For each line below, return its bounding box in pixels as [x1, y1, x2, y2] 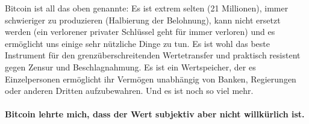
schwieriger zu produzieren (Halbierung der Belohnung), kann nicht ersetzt [5, 13, 281, 26]
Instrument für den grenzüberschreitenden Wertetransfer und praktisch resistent [5, 49, 301, 61]
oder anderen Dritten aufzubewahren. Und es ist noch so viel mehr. [5, 84, 254, 97]
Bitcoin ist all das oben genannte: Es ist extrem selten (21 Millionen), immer [5, 2, 289, 14]
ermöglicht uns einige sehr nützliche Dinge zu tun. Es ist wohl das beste [5, 37, 270, 49]
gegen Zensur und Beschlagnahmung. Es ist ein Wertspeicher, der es [5, 60, 256, 73]
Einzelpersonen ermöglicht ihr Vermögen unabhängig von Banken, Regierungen [5, 72, 296, 85]
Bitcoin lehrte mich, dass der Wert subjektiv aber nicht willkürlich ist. [5, 108, 305, 120]
